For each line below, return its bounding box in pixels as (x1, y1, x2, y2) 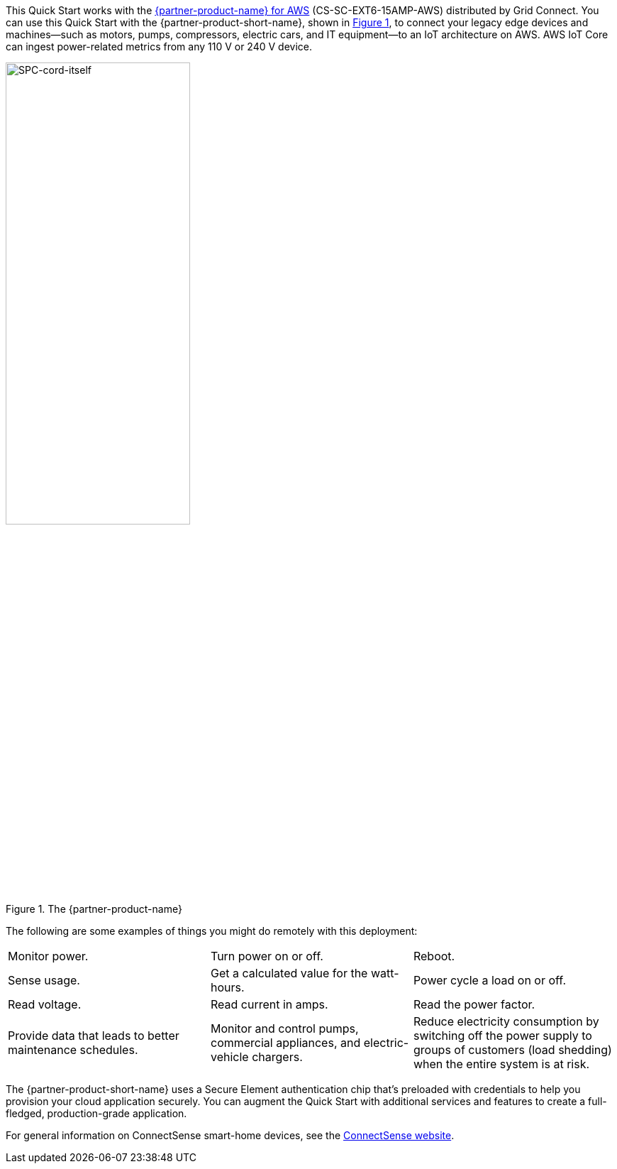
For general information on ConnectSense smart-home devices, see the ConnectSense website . (6, 1129, 455, 1141)
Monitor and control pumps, (210, 1021, 359, 1036)
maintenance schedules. (8, 1042, 138, 1057)
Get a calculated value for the (210, 965, 368, 980)
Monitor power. (8, 948, 89, 963)
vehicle (210, 1049, 249, 1064)
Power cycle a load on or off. (413, 972, 566, 987)
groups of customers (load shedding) (413, 1042, 612, 1057)
